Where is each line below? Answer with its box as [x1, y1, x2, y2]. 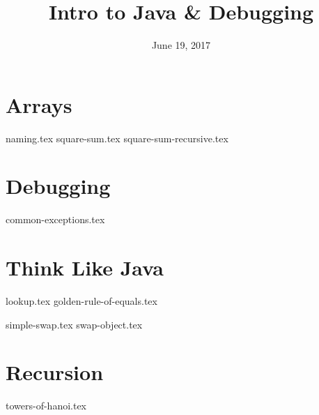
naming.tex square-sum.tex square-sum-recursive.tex [6, 130, 228, 145]
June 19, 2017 [151, 38, 211, 52]
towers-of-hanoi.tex [6, 398, 87, 413]
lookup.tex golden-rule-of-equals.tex [6, 294, 157, 308]
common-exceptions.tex [6, 212, 105, 227]
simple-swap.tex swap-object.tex [6, 317, 143, 331]
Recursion [6, 358, 104, 386]
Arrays [6, 90, 72, 119]
